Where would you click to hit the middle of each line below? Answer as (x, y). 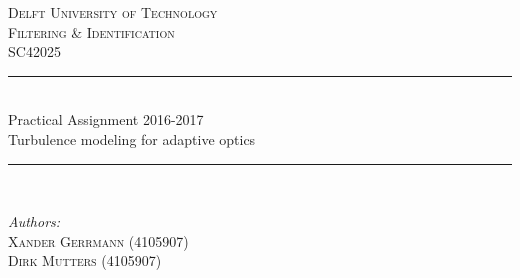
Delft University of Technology (113, 12)
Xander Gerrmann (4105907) (98, 240)
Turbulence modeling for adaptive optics (132, 138)
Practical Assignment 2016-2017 (106, 119)
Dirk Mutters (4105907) (85, 260)
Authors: (34, 221)
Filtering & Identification (91, 31)
